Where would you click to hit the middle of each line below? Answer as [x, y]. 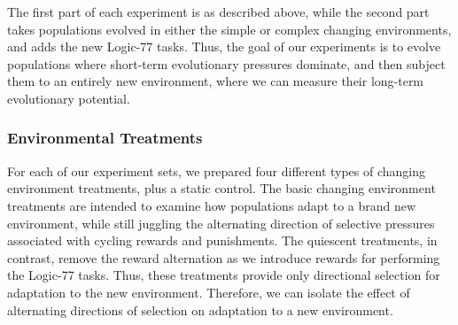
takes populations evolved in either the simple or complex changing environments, [229, 29]
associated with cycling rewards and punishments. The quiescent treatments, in [222, 240]
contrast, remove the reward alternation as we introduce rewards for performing [224, 257]
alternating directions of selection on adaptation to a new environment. [200, 310]
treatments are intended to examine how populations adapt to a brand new [212, 205]
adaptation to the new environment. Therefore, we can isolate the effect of [209, 292]
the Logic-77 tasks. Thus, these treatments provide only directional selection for [224, 275]
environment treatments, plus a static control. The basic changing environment [221, 188]
